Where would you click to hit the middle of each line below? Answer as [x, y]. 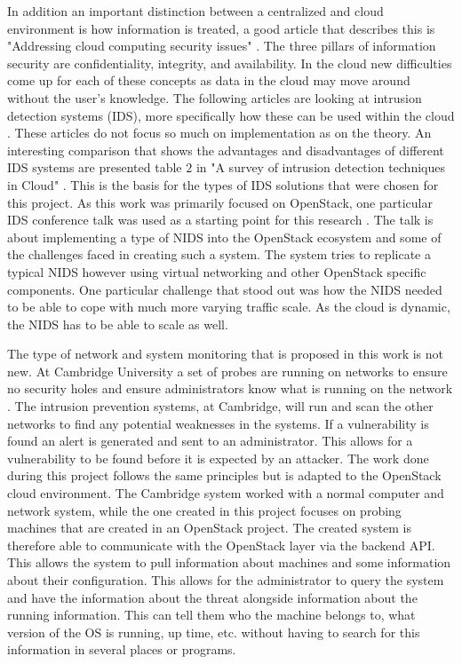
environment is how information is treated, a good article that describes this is [221, 28]
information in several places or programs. [122, 649]
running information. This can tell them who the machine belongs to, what [211, 615]
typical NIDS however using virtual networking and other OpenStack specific [217, 271]
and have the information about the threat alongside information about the [212, 597]
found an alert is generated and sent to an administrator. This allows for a [210, 441]
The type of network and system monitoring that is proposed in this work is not [226, 354]
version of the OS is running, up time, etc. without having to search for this [214, 632]
